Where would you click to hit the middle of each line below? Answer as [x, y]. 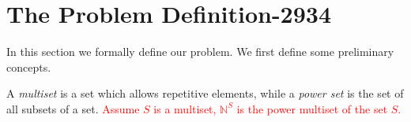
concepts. [29, 67]
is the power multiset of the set [312, 108]
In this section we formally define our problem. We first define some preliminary [200, 52]
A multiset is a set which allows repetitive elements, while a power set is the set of [205, 93]
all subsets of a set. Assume [73, 108]
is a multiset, [185, 108]
